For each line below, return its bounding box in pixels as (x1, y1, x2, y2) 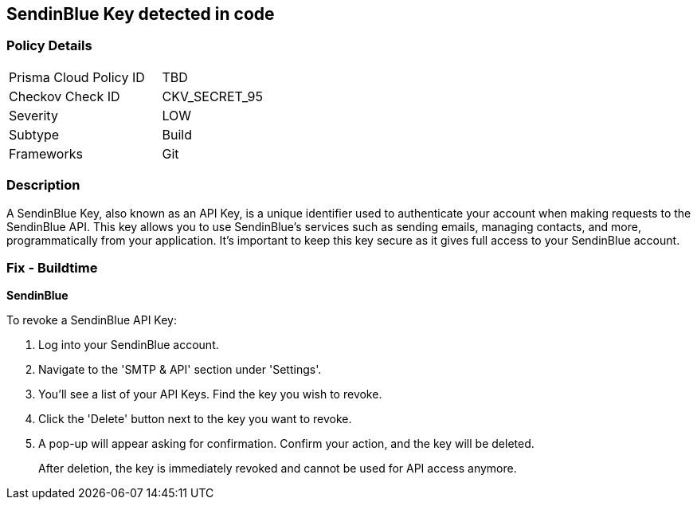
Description (6, 177, 80, 194)
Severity (9, 107, 58, 124)
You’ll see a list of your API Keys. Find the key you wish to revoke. (38, 387, 382, 402)
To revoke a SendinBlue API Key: (6, 313, 177, 328)
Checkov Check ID (9, 88, 120, 104)
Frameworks (9, 145, 83, 162)
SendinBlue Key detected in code (6, 4, 275, 24)
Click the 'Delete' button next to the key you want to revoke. (38, 412, 352, 426)
